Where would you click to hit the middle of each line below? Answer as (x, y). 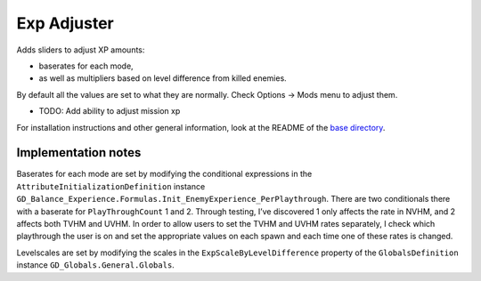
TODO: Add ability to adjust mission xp (110, 111)
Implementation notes (79, 153)
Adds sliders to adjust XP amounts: (81, 50)
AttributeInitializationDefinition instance (111, 186)
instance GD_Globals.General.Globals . (96, 265)
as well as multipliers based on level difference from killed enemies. (163, 78)
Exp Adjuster (65, 23)
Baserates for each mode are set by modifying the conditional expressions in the (164, 174)
